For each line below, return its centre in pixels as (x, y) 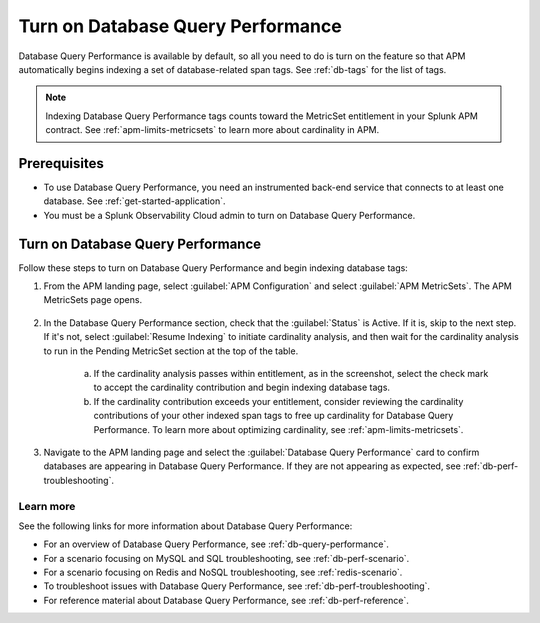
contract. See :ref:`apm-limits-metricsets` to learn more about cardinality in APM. (212, 130)
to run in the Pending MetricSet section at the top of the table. (171, 351)
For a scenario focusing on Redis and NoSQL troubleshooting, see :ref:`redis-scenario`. (223, 572)
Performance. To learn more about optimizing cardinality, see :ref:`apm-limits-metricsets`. (278, 429)
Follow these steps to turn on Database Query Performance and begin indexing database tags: (213, 267)
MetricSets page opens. (93, 300)
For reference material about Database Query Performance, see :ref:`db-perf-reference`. (226, 600)
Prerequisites (61, 163)
